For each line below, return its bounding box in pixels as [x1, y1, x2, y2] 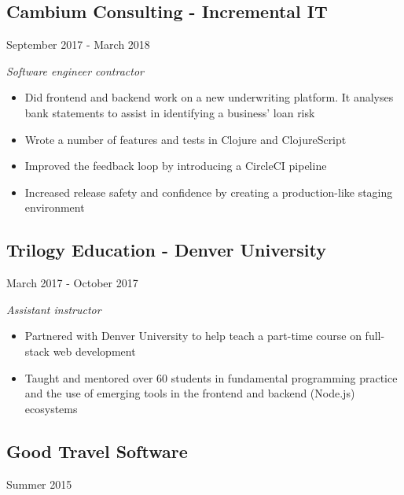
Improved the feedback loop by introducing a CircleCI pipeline [24, 157, 327, 174]
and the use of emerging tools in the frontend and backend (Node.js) [24, 385, 355, 401]
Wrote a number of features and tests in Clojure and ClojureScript [24, 131, 347, 147]
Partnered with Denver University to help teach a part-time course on [24, 327, 362, 344]
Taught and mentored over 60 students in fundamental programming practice [24, 369, 398, 386]
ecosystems [24, 400, 78, 416]
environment [24, 199, 85, 216]
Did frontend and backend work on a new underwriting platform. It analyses [24, 89, 394, 105]
